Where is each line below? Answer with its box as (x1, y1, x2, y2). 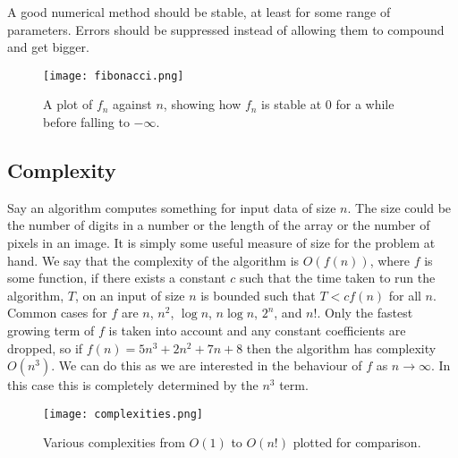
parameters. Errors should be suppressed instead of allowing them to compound (7, 20, 445, 38)
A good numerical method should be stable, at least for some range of (7, 3, 391, 21)
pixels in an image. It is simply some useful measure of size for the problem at (7, 233, 436, 252)
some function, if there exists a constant (7, 268, 226, 287)
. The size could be (347, 198, 452, 216)
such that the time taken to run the (239, 268, 436, 287)
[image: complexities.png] (43, 407, 203, 420)
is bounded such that (200, 285, 316, 304)
